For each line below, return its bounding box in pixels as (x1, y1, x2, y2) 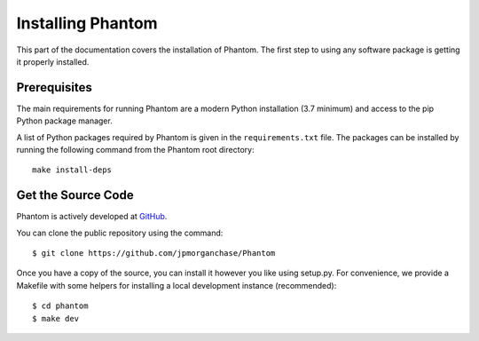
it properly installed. (16, 56, 90, 67)
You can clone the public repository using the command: (16, 227, 224, 238)
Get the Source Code (16, 187, 134, 203)
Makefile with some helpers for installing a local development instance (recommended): (16, 280, 337, 290)
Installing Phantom (16, 13, 159, 33)
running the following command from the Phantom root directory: (16, 145, 255, 155)
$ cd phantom (32, 301, 89, 311)
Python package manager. (16, 115, 113, 126)
